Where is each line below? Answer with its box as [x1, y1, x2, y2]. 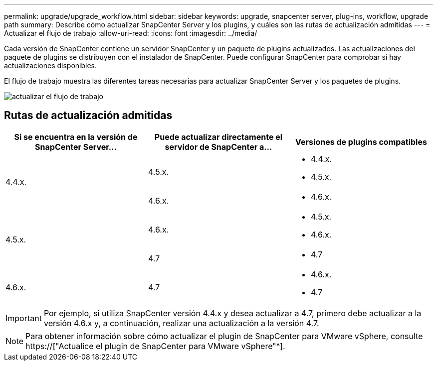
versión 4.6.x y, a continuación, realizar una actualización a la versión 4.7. [43, 318, 319, 328]
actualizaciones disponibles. [4, 61, 97, 70]
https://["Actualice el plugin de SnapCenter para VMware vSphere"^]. [25, 341, 285, 351]
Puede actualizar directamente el [154, 131, 283, 142]
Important [5, 313, 42, 323]
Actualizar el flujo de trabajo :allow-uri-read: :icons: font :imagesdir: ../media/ [4, 29, 257, 37]
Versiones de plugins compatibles [295, 136, 427, 147]
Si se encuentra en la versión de [14, 131, 138, 142]
